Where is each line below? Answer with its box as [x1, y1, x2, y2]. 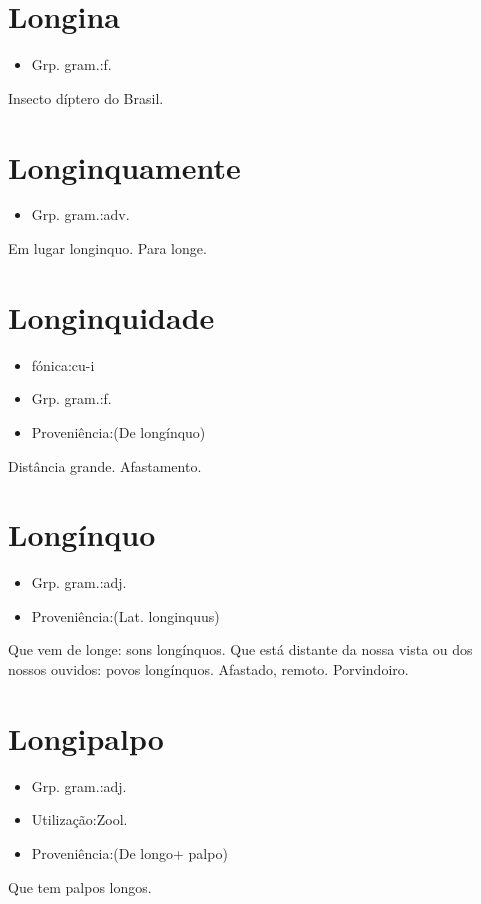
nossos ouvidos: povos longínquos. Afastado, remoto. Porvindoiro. [8, 659, 409, 680]
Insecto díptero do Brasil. [8, 87, 164, 108]
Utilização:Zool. [31, 809, 128, 830]
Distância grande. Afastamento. [8, 455, 202, 476]
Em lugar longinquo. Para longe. [8, 238, 207, 259]
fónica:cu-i [31, 354, 95, 375]
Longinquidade [8, 296, 215, 337]
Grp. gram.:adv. [31, 204, 130, 225]
